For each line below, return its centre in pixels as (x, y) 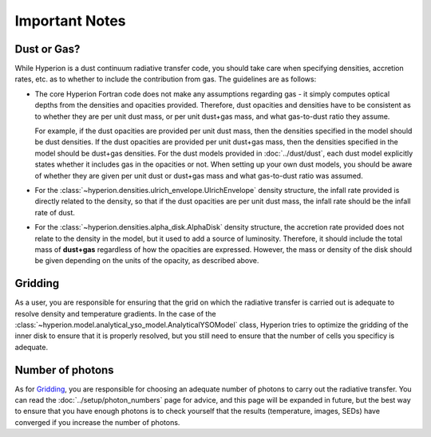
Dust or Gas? (47, 49)
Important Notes (71, 21)
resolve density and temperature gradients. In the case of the (115, 313)
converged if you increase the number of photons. (97, 422)
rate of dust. (55, 212)
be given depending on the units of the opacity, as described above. (147, 261)
